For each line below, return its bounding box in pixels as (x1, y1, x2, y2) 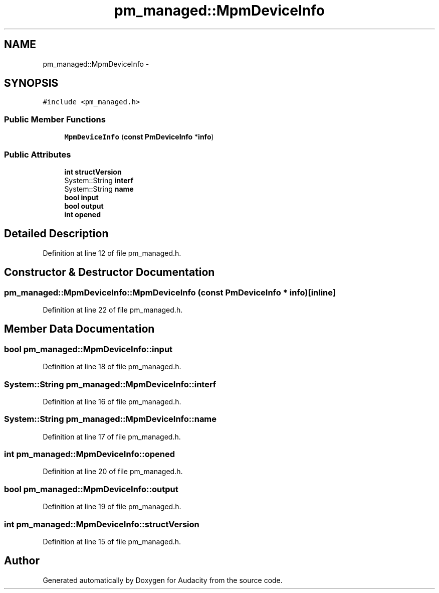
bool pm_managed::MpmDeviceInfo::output (4, 484, 178, 494)
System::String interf (64, 176, 134, 185)
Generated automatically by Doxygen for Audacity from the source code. (43, 575, 283, 584)
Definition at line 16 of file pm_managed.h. (43, 397, 181, 406)
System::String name (64, 184, 134, 193)
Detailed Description (4, 227, 109, 240)
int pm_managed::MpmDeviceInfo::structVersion (4, 519, 199, 529)
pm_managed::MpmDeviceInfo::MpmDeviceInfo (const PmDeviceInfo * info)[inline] (4, 287, 336, 298)
